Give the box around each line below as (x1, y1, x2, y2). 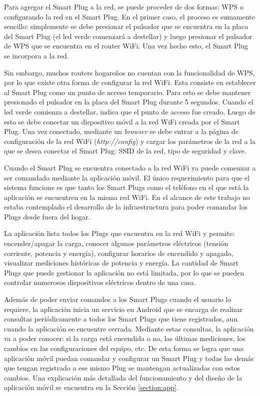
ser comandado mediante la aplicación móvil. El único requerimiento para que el (4, 172, 250, 182)
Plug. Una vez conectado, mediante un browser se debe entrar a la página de (4, 126, 238, 136)
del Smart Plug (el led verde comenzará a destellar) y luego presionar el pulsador (4, 30, 252, 41)
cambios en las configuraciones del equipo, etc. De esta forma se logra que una (4, 343, 243, 353)
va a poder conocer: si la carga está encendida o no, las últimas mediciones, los (4, 333, 245, 343)
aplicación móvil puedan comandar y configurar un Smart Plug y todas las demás (4, 352, 254, 363)
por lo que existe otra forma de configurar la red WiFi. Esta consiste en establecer (4, 77, 256, 87)
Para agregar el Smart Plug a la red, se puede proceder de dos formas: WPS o (4, 1, 243, 11)
